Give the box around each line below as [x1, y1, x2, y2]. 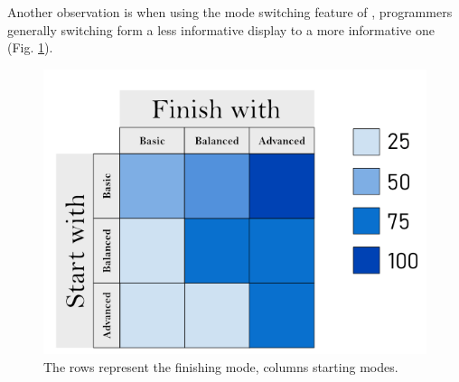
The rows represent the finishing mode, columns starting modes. [43, 357, 398, 376]
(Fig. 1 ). [7, 38, 53, 57]
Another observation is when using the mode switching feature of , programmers [7, 3, 453, 21]
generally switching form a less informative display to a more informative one [7, 20, 435, 39]
